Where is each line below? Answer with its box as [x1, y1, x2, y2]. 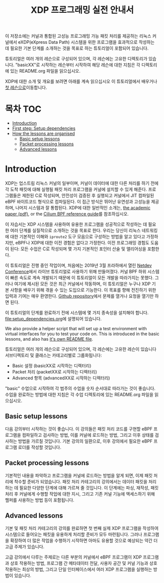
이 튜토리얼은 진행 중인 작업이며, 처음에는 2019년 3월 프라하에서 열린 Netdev [5, 263, 152, 268]
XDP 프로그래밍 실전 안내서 [30, 4, 134, 16]
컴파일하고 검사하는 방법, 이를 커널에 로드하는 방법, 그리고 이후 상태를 [22, 432, 154, 438]
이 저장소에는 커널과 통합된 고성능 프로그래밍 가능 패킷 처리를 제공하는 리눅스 [5, 33, 152, 39]
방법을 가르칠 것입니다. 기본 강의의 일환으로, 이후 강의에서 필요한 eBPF [18, 438, 153, 444]
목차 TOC [5, 104, 42, 115]
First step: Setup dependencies [12, 126, 76, 132]
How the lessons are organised [12, 131, 75, 136]
